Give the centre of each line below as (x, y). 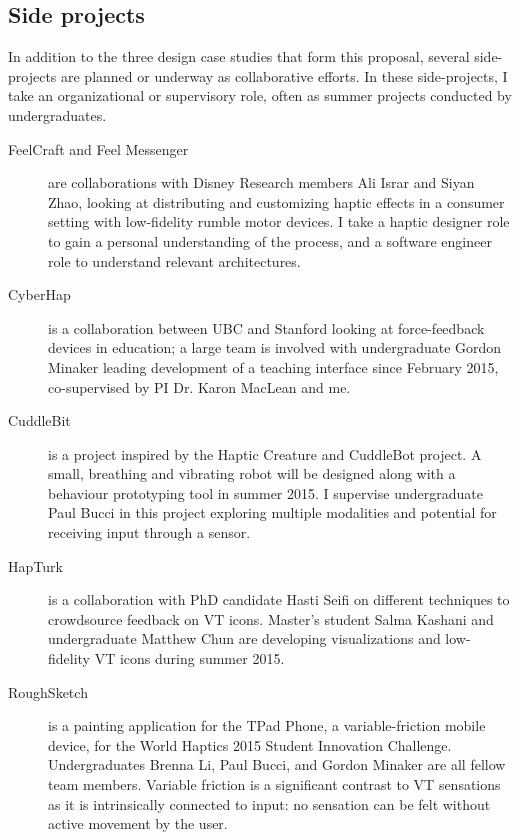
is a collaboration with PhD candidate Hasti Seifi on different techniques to (279, 599)
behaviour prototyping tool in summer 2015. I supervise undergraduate (265, 492)
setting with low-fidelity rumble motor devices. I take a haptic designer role (279, 221)
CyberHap (39, 294)
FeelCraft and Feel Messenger (98, 148)
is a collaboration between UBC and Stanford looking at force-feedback (266, 327)
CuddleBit (39, 420)
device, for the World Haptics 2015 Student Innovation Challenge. (250, 744)
